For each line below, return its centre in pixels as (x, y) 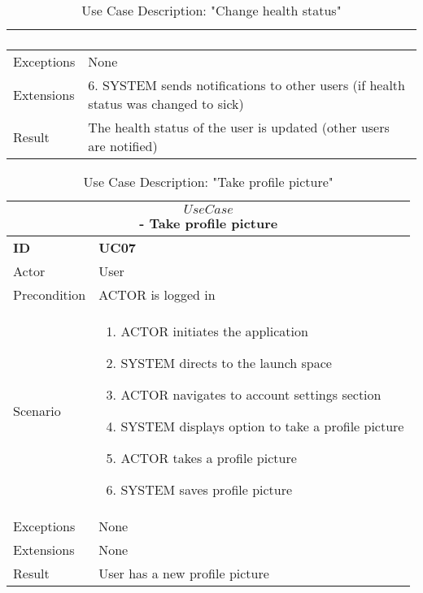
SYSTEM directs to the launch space (226, 363)
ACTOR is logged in (157, 294)
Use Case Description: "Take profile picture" (208, 182)
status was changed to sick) (166, 104)
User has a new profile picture (184, 573)
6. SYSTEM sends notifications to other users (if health (246, 85)
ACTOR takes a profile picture (209, 458)
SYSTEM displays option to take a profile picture (262, 426)
